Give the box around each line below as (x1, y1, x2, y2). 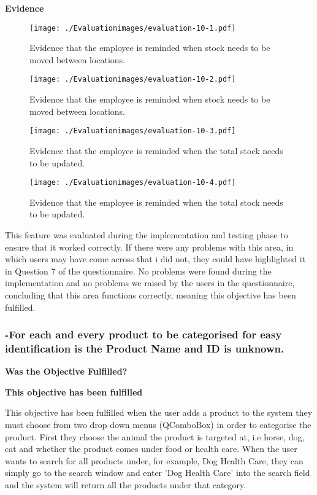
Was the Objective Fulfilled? (5, 365, 128, 378)
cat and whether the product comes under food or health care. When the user (5, 442, 297, 455)
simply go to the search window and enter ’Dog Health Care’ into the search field (5, 466, 310, 479)
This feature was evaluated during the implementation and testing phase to (5, 228, 288, 241)
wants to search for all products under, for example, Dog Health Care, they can (5, 454, 304, 467)
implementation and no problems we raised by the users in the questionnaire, (5, 276, 295, 289)
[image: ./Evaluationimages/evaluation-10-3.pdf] (29, 127, 236, 136)
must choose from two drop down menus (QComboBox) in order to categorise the (5, 418, 311, 431)
